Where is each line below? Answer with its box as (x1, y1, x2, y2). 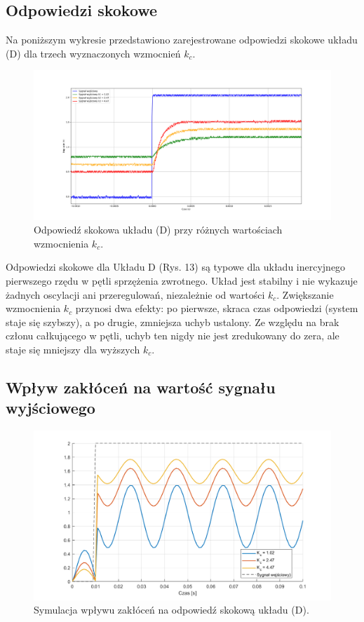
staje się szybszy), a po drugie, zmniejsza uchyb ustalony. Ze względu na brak (6, 314, 339, 329)
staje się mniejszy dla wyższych (6, 342, 140, 356)
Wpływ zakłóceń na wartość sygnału (6, 376, 276, 398)
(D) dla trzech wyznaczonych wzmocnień (6, 46, 181, 60)
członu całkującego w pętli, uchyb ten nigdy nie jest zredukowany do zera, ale (6, 328, 339, 343)
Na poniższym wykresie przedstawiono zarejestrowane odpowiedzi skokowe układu (6, 32, 358, 47)
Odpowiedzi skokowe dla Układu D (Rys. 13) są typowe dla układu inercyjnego (6, 259, 346, 274)
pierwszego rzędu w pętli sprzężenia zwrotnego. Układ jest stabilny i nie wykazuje (6, 273, 358, 288)
